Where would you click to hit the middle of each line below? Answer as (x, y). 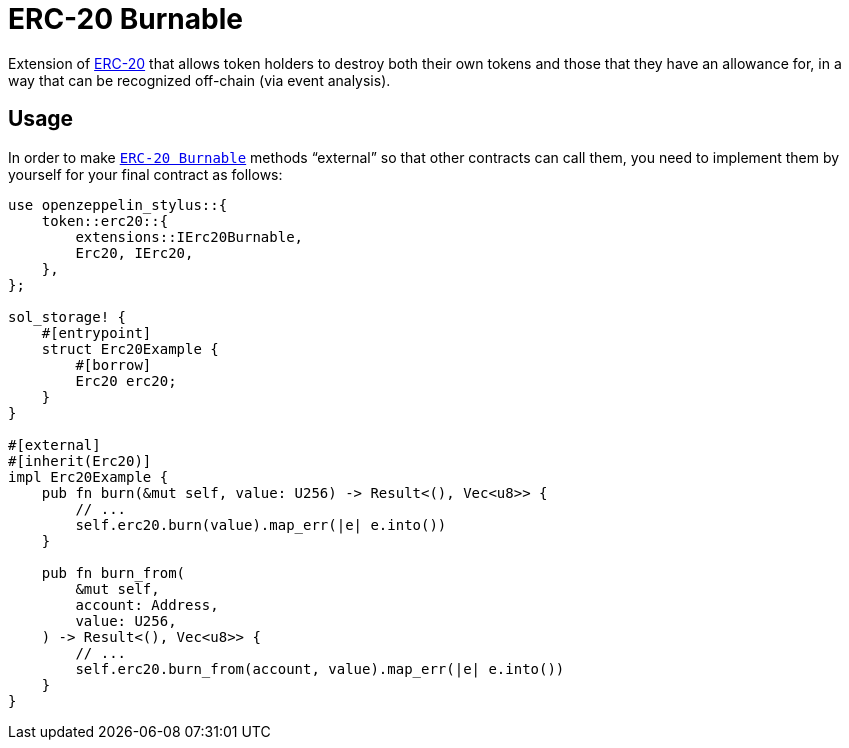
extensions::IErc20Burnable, (189, 236)
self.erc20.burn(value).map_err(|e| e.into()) (261, 524)
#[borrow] (113, 364)
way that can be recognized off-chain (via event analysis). (199, 80)
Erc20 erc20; (126, 380)
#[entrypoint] (96, 332)
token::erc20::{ (105, 220)
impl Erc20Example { (88, 476)
